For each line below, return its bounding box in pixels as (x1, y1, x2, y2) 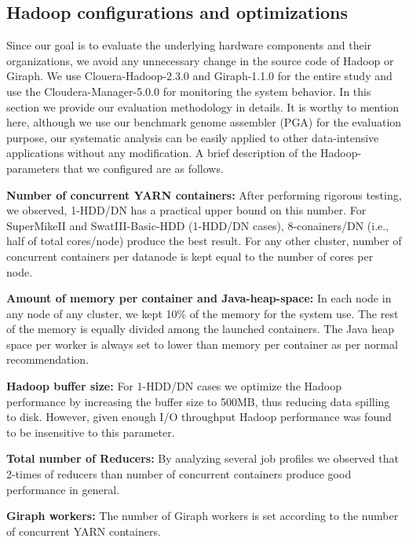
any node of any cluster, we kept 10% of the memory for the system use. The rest (6, 305, 399, 321)
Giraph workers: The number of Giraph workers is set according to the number (6, 507, 399, 524)
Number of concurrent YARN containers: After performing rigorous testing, (6, 186, 402, 203)
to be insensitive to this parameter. (6, 423, 175, 440)
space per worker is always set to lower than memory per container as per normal (6, 335, 398, 352)
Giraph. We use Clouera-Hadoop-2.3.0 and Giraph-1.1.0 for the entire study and (6, 68, 393, 84)
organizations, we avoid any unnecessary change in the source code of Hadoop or (6, 52, 394, 68)
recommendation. (6, 351, 89, 368)
